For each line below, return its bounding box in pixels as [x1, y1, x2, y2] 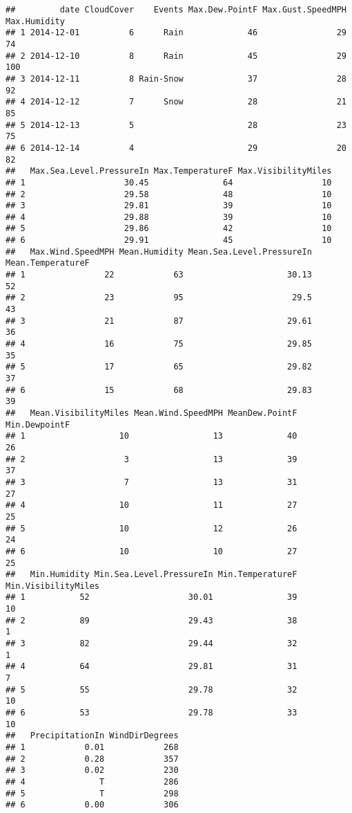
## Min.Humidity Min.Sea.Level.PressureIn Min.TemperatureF [6, 569, 297, 580]
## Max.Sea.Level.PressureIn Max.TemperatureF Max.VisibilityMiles [6, 166, 332, 176]
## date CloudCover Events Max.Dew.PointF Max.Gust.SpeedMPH [6, 5, 346, 15]
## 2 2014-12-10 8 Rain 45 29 [6, 51, 346, 61]
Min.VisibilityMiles [6, 581, 100, 591]
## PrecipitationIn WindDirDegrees [6, 731, 179, 741]
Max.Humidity [6, 16, 65, 26]
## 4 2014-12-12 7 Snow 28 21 [6, 97, 346, 107]
